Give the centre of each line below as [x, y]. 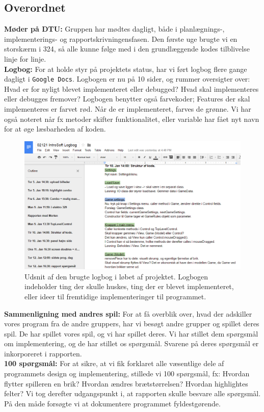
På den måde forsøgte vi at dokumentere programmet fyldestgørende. [112, 403]
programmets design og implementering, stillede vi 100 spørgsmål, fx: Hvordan [127, 374]
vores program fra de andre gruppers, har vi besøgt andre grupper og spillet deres [132, 324]
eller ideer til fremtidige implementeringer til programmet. [115, 296]
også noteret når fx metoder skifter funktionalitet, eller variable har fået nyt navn [132, 119]
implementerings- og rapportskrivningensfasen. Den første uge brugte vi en [121, 38]
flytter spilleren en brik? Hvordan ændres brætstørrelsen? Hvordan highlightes [126, 383]
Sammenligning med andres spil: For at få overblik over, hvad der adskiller [128, 313]
